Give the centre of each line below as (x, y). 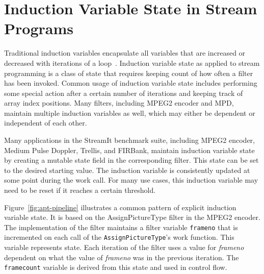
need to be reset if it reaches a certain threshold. (80, 190)
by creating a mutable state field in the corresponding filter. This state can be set (131, 160)
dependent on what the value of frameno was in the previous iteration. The (122, 257)
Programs (39, 28)
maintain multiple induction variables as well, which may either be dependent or (130, 113)
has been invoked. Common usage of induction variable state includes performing (131, 83)
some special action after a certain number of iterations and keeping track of (124, 93)
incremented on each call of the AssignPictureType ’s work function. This (119, 237)
